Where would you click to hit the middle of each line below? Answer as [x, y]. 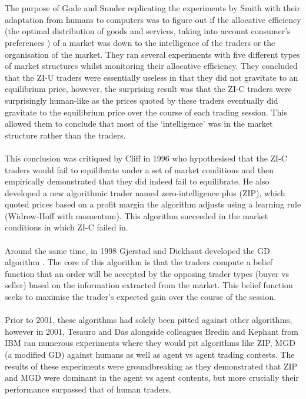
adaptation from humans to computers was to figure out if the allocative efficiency [153, 19]
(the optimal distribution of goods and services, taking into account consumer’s [148, 31]
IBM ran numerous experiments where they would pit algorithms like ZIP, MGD [150, 343]
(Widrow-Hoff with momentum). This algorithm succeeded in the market [137, 215]
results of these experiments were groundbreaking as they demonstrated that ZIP [151, 366]
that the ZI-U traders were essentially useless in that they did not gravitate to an [152, 77]
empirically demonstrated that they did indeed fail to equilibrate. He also [137, 181]
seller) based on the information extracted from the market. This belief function [149, 285]
